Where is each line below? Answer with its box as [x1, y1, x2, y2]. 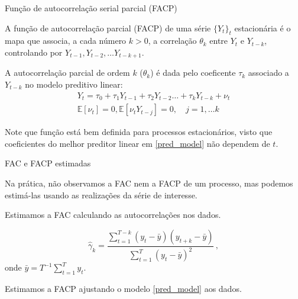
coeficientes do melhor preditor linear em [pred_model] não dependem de [5, 137, 270, 149]
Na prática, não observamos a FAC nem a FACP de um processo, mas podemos [5, 176, 293, 189]
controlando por [5, 46, 63, 58]
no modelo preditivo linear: [25, 78, 123, 91]
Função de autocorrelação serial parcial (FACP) [5, 2, 177, 14]
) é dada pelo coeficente [150, 66, 236, 79]
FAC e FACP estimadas [5, 157, 91, 169]
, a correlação [148, 34, 197, 47]
